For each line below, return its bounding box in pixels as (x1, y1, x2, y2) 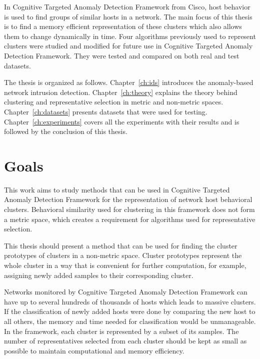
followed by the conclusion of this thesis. (4, 126, 127, 136)
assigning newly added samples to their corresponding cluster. (4, 269, 193, 280)
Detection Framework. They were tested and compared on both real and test (4, 50, 239, 60)
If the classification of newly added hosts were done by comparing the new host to (4, 306, 255, 316)
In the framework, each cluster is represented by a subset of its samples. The (4, 325, 239, 336)
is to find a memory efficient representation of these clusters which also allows (4, 21, 242, 31)
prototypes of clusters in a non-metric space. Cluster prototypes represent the (4, 250, 242, 260)
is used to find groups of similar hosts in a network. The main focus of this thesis (4, 11, 252, 21)
